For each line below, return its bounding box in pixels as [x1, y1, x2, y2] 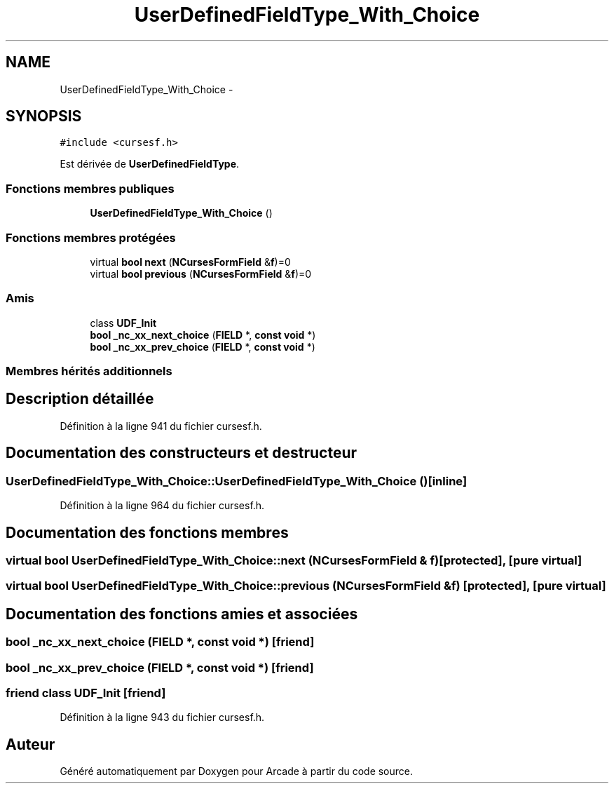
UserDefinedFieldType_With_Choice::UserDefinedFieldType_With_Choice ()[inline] [6, 473, 468, 488]
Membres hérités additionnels [6, 364, 172, 379]
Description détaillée [6, 390, 154, 408]
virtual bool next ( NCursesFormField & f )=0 [90, 255, 291, 268]
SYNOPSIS [6, 107, 82, 126]
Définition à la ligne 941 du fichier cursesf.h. [60, 419, 262, 432]
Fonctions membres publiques [6, 181, 175, 196]
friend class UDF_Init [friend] [6, 685, 166, 700]
